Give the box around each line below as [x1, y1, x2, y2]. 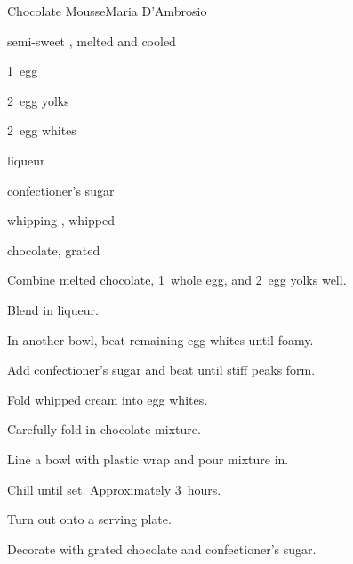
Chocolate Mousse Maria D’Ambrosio [7, 2, 207, 20]
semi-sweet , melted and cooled [7, 31, 176, 50]
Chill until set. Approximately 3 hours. [7, 479, 221, 498]
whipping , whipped [7, 211, 115, 230]
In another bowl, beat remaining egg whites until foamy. [7, 330, 314, 349]
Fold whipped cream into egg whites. [7, 390, 208, 408]
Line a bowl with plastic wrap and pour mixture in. [7, 449, 289, 468]
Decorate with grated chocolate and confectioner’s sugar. [7, 539, 317, 558]
